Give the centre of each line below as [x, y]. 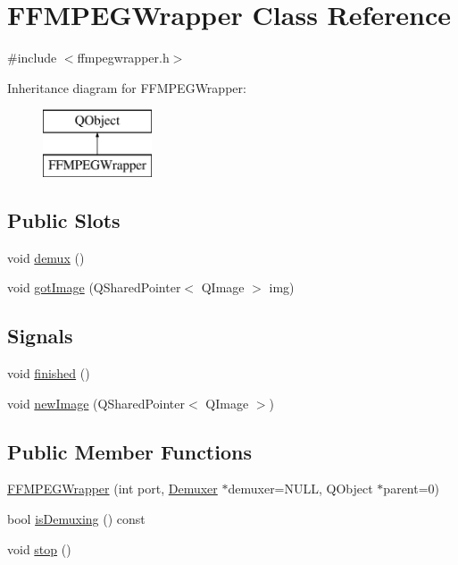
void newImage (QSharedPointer [96, 403]
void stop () [39, 548]
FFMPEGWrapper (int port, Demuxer [112, 489]
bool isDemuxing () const [76, 519]
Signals [40, 336]
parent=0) [412, 489]
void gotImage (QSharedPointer [94, 287]
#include [32, 58]
